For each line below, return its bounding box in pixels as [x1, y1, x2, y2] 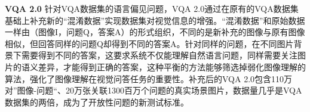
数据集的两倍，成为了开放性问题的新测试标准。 [5, 95, 189, 108]
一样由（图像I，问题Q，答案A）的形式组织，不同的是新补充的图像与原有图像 [5, 26, 305, 38]
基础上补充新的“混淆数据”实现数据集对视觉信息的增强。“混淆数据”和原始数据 [5, 14, 305, 26]
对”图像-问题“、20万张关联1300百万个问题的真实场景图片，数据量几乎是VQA [5, 84, 302, 97]
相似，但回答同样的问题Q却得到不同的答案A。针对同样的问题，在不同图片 [5, 37, 294, 49]
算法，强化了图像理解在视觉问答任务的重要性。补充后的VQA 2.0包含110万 [5, 72, 293, 85]
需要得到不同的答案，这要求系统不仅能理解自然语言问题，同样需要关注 [21, 49, 297, 61]
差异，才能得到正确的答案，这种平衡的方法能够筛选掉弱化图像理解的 [38, 60, 306, 73]
